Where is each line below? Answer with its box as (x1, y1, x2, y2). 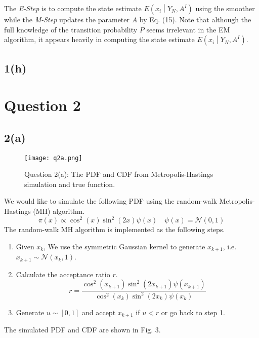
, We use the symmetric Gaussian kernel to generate (44, 241, 205, 251)
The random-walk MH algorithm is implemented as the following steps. (4, 224, 225, 235)
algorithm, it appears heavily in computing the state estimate (4, 34, 195, 45)
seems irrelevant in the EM (146, 24, 230, 34)
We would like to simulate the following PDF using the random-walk (4, 196, 217, 206)
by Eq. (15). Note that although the (139, 14, 251, 24)
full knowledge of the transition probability (4, 24, 138, 34)
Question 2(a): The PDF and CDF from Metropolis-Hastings (24, 169, 213, 179)
